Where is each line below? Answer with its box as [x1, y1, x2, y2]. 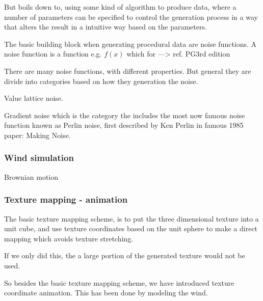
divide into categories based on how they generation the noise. [4, 75, 198, 86]
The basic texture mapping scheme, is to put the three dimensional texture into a [4, 213, 259, 224]
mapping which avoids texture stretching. [4, 233, 134, 243]
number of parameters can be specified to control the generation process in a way [4, 11, 258, 22]
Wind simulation [4, 151, 74, 164]
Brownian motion [4, 171, 59, 182]
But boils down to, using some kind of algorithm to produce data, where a [4, 2, 236, 12]
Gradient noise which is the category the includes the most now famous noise [4, 110, 245, 120]
